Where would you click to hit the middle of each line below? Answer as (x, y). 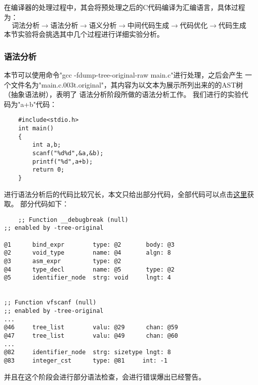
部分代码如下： (44, 204)
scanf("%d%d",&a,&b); (68, 153)
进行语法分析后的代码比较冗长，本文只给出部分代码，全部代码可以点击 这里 (126, 194)
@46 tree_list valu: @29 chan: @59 (91, 328)
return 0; (48, 170)
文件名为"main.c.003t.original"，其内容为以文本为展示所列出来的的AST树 (127, 84)
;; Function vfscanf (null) (50, 303)
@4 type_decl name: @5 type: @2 (89, 269)
